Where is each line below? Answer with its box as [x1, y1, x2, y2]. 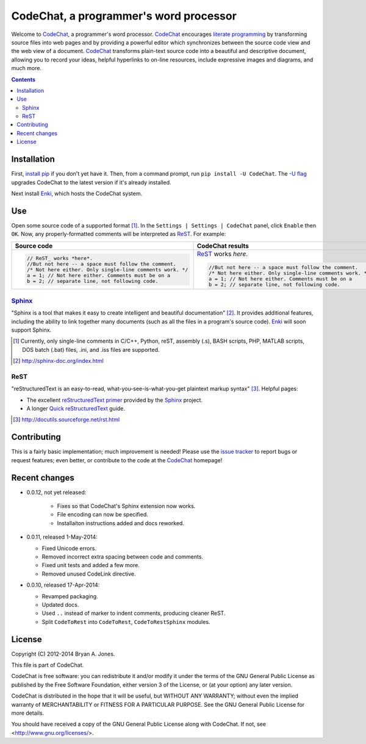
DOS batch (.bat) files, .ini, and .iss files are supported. [22, 346, 160, 353]
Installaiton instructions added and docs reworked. [57, 519, 184, 527]
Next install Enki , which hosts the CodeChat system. [11, 190, 143, 197]
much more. [11, 65, 42, 72]
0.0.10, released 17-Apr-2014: [26, 581, 100, 588]
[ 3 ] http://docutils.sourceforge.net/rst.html [13, 416, 120, 423]
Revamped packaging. [41, 592, 98, 600]
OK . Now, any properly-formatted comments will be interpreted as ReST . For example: [11, 231, 226, 238]
